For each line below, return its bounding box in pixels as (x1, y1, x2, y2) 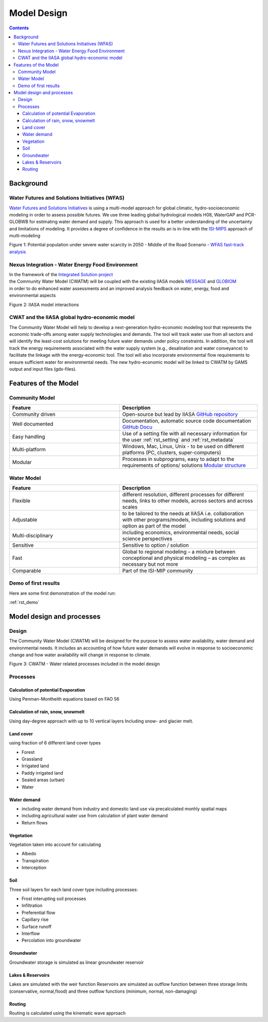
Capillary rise (21, 917, 49, 922)
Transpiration (21, 857, 49, 863)
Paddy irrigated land (21, 770, 64, 776)
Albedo (21, 851, 37, 857)
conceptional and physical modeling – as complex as (122, 554, 246, 561)
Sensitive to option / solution (122, 541, 189, 548)
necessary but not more (122, 560, 178, 567)
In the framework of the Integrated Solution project (9, 272, 113, 277)
